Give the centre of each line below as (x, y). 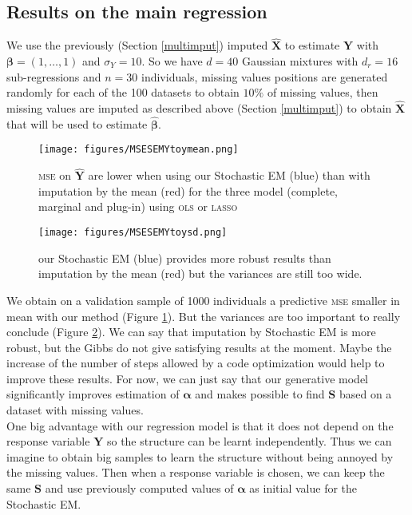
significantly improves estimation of (93, 394)
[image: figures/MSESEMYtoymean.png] (139, 150)
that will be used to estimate (77, 123)
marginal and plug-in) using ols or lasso (138, 206)
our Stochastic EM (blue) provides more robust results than (185, 257)
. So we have (172, 61)
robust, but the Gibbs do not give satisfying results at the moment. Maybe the (199, 347)
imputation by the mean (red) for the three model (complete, (188, 190)
